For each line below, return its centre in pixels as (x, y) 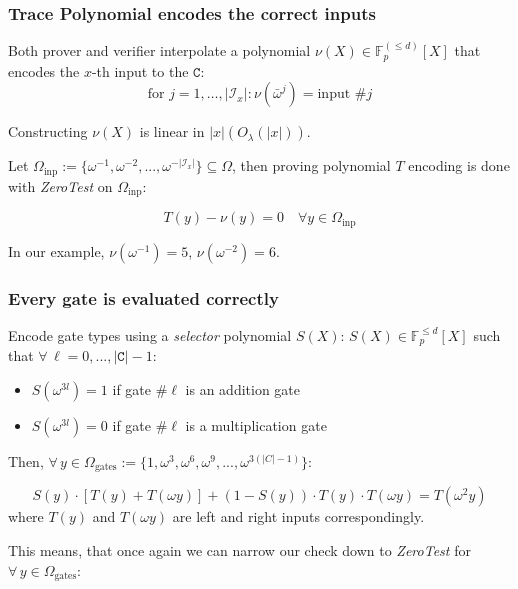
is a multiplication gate (256, 424)
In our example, (56, 250)
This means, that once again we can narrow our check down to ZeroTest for (239, 549)
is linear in (172, 131)
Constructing (48, 131)
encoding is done (459, 165)
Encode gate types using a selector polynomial (150, 334)
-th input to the (140, 70)
